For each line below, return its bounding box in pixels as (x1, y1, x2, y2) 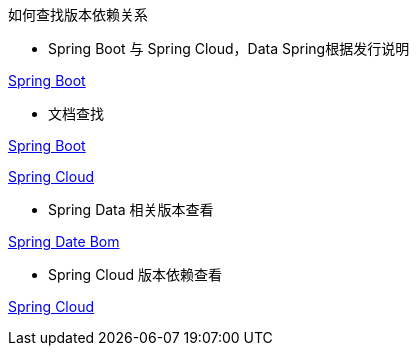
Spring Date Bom (8, 233, 120, 250)
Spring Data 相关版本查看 (48, 201, 214, 218)
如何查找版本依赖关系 (8, 6, 148, 23)
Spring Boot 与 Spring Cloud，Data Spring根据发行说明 (48, 40, 410, 57)
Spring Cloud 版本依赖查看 (48, 266, 222, 283)
